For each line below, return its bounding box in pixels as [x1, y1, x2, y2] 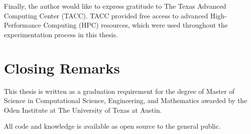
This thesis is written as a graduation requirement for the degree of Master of [4, 86, 235, 96]
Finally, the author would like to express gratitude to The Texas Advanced [4, 1, 226, 11]
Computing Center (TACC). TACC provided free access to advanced [4, 10, 208, 20]
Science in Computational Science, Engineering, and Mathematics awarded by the [4, 95, 247, 105]
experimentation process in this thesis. [4, 29, 118, 39]
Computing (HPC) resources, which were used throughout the [43, 20, 228, 30]
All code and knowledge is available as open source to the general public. [4, 121, 221, 131]
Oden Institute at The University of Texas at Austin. [4, 104, 162, 115]
